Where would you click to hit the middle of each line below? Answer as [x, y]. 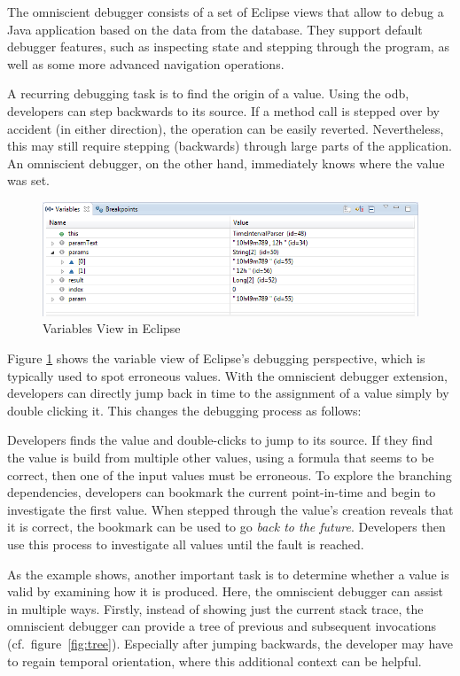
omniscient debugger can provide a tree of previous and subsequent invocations [222, 626]
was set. [28, 180]
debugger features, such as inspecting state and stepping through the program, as [228, 47]
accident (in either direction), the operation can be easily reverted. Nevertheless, [226, 128]
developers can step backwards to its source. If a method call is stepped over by [223, 110]
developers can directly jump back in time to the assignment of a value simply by [228, 393]
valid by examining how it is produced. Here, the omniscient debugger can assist [226, 591]
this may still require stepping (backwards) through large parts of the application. [230, 146]
